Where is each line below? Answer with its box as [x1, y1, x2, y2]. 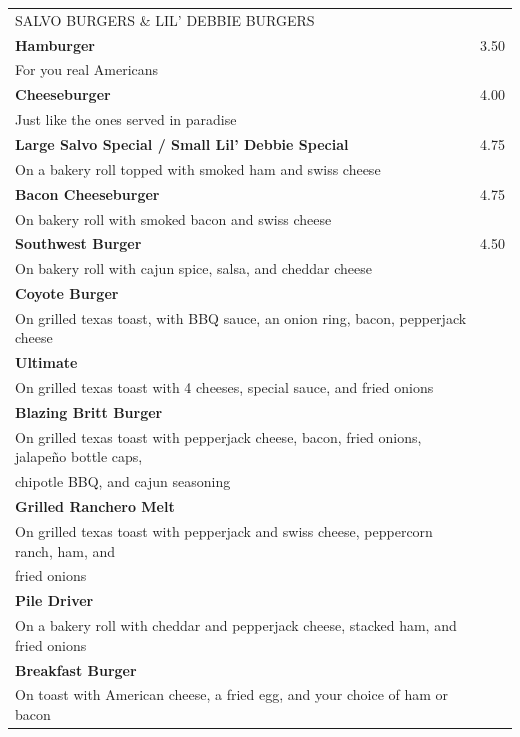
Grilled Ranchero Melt [15, 496, 175, 517]
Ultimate [15, 352, 78, 373]
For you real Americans [15, 59, 159, 80]
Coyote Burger [15, 283, 119, 304]
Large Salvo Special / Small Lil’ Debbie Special [15, 133, 349, 154]
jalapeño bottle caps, [15, 446, 143, 467]
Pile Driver [15, 590, 94, 611]
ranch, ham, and [15, 540, 116, 561]
